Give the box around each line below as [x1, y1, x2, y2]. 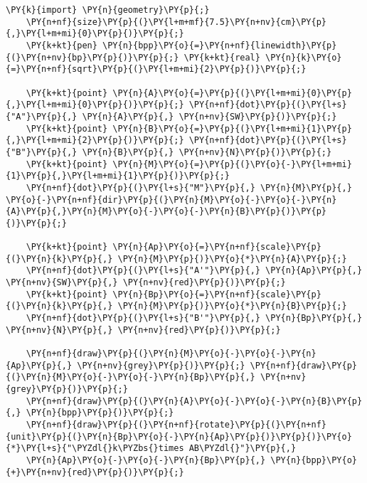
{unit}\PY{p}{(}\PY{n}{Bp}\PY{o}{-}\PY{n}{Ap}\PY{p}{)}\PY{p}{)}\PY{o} [6, 431, 352, 442]
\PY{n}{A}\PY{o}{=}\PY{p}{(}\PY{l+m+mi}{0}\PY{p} [112, 87, 352, 98]
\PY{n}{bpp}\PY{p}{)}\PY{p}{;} [26, 408, 174, 418]
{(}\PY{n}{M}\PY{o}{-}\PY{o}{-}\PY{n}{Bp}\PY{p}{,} [6, 372, 255, 383]
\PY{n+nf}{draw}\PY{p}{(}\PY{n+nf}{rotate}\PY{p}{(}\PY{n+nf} [26, 419, 327, 430]
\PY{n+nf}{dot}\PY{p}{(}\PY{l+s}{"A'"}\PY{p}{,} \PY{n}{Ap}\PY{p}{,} [26, 265, 363, 276]
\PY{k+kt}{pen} [26, 40, 97, 51]
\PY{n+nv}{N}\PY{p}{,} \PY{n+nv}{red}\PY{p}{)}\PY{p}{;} [6, 324, 281, 335]
